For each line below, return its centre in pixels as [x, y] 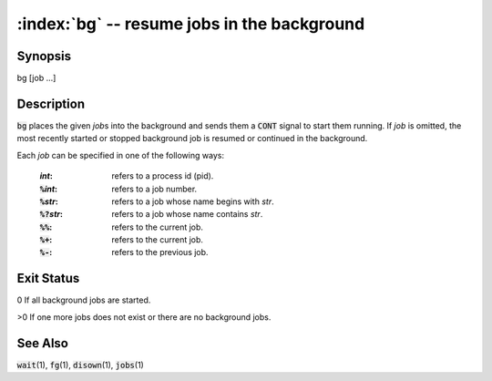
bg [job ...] [36, 78]
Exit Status [48, 278]
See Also [42, 343]
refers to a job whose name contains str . [187, 214]
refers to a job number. [154, 189]
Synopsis [44, 56]
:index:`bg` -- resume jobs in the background [191, 24]
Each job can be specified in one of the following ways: [121, 155]
